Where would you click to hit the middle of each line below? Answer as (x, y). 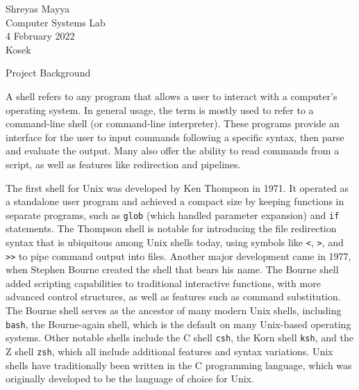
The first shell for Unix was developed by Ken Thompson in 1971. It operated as (177, 187)
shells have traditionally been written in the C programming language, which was (179, 365)
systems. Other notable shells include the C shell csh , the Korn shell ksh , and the (179, 338)
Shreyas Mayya (38, 8)
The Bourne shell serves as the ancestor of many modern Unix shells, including (174, 310)
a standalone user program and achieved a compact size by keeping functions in (175, 201)
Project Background (48, 73)
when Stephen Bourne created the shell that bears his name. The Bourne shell (172, 269)
